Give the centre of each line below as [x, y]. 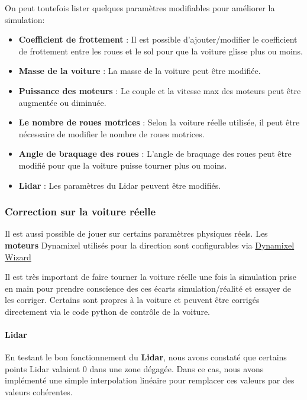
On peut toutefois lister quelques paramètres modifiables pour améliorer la [140, 8]
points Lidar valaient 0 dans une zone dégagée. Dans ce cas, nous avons [134, 368]
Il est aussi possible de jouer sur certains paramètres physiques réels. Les [136, 233]
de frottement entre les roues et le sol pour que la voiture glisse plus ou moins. [161, 51]
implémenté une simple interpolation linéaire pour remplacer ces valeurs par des [150, 380]
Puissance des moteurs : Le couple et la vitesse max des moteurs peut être [160, 90]
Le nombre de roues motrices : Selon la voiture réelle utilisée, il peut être [159, 122]
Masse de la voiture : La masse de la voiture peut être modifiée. [140, 71]
